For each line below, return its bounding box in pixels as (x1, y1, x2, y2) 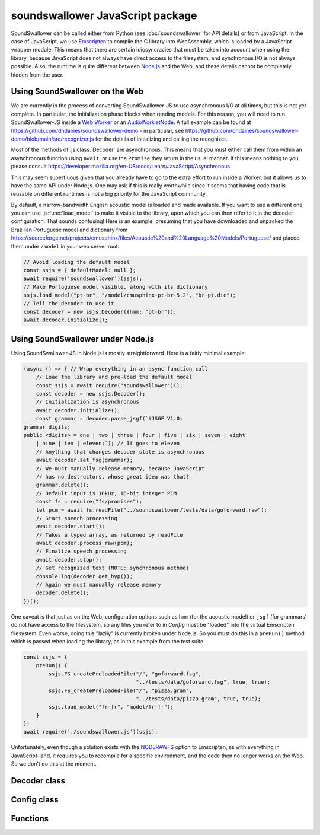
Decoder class (11, 776, 65, 786)
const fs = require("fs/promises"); (36, 498, 142, 505)
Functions (11, 814, 49, 824)
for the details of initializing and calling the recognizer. (95, 135, 228, 142)
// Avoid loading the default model (23, 259, 130, 265)
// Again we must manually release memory (36, 581, 161, 588)
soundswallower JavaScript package (11, 9, 198, 22)
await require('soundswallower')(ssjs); (23, 275, 142, 282)
